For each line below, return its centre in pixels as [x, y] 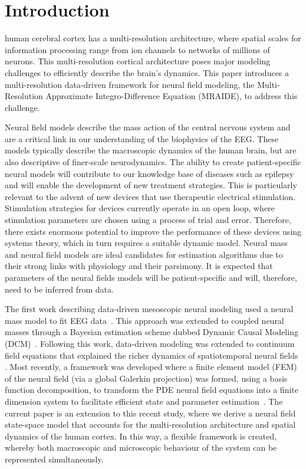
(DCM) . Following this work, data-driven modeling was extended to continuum [150, 343]
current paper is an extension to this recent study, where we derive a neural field [150, 413]
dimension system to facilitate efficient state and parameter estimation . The [144, 401]
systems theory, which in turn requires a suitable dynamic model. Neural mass [146, 243]
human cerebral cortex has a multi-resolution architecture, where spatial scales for [153, 38]
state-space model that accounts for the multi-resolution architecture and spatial [150, 424]
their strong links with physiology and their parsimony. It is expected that [139, 266]
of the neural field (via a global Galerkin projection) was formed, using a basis [146, 378]
